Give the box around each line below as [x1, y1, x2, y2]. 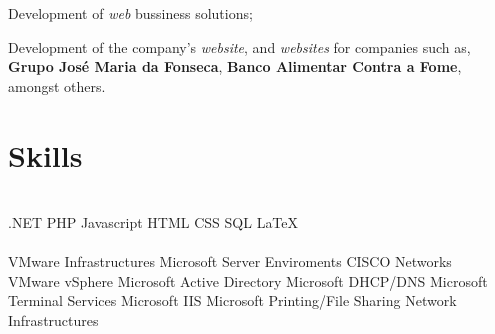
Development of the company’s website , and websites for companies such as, [8, 36, 471, 57]
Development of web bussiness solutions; [8, 3, 253, 23]
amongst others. [8, 75, 106, 96]
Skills [8, 134, 83, 175]
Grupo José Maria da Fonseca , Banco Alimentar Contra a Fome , [8, 56, 462, 77]
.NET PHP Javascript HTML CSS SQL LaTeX [8, 212, 299, 233]
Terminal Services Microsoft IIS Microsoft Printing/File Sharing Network [8, 290, 457, 311]
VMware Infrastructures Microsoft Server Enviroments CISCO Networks [8, 251, 452, 272]
